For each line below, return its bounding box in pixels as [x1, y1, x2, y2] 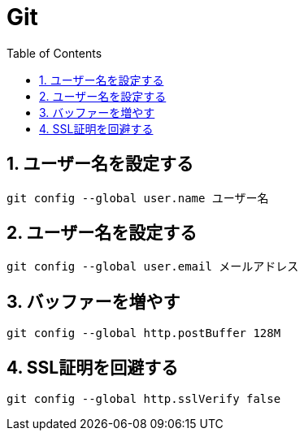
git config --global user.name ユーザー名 [7, 191, 269, 205]
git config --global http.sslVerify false [7, 392, 281, 406]
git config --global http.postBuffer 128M [7, 327, 281, 340]
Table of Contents [7, 45, 102, 60]
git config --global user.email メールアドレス [7, 260, 299, 274]
